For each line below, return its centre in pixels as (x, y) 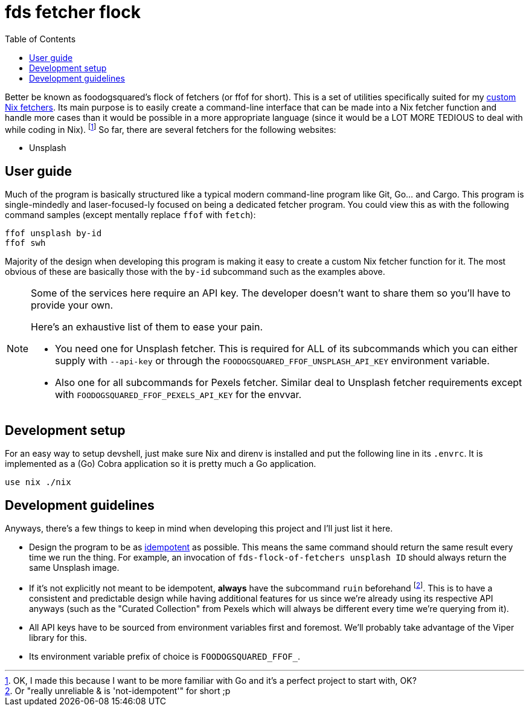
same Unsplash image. (74, 567)
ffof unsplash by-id (53, 233)
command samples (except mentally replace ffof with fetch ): (130, 215)
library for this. (58, 637)
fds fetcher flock (73, 12)
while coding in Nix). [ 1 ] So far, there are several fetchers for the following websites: (171, 128)
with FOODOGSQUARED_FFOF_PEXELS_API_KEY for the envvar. (178, 395)
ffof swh (25, 243)
